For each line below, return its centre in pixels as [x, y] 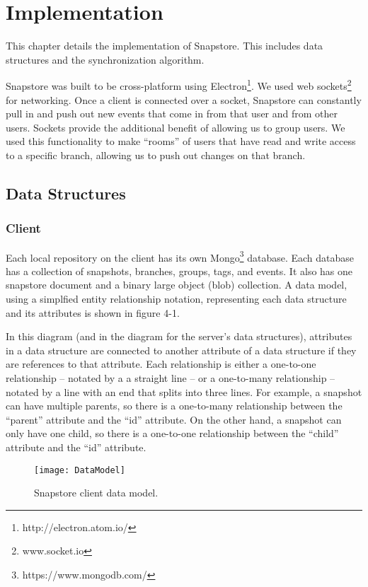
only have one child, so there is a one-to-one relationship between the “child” [172, 433]
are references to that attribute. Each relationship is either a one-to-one [161, 364]
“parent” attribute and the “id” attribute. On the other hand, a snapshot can [174, 419]
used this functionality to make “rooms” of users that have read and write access [181, 141]
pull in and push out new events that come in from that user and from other [172, 114]
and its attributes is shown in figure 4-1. [93, 312]
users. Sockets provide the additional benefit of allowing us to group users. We [176, 127]
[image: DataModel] [80, 470]
